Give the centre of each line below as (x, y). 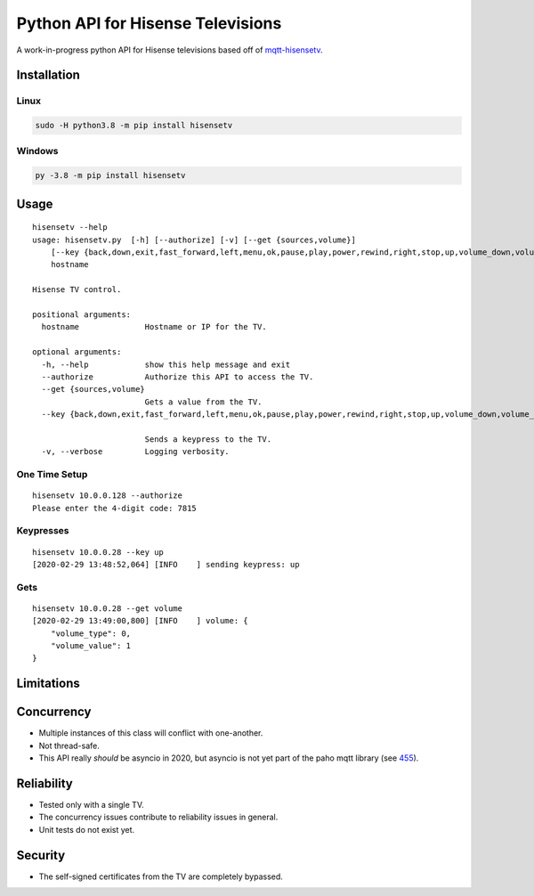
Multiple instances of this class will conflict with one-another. (151, 733)
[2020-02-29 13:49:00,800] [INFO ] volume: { (140, 621)
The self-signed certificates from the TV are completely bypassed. (161, 876)
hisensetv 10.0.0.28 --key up (98, 552)
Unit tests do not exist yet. (87, 829)
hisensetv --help (70, 228)
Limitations (48, 684)
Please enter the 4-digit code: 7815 (115, 508)
